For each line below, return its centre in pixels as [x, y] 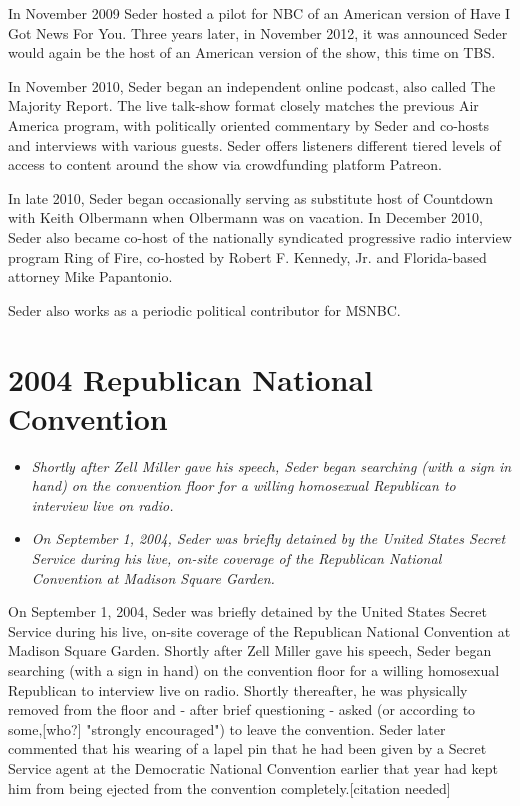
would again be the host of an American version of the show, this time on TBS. [252, 52]
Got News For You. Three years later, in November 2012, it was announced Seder [258, 32]
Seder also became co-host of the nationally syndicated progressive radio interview [260, 236]
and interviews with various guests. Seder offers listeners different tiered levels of [254, 144]
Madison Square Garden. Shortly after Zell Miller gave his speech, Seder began [250, 650]
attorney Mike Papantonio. [90, 276]
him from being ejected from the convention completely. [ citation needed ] [229, 787]
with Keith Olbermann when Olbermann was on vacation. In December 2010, [245, 217]
